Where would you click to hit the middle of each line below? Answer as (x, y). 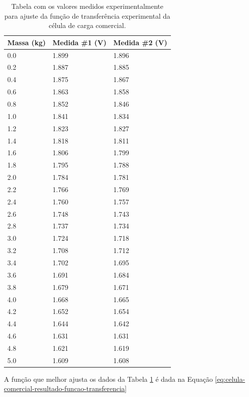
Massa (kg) (27, 42)
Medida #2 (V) (140, 42)
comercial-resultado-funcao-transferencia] (65, 388)
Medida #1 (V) (80, 42)
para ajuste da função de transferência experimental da (87, 15)
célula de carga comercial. (87, 25)
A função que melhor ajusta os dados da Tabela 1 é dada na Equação (109, 379)
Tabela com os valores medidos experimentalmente (87, 6)
